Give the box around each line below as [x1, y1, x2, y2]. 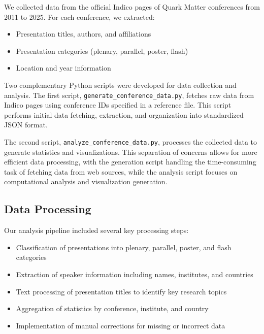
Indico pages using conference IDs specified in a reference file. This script [4, 99, 232, 110]
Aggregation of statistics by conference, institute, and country [16, 303, 209, 314]
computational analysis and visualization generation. [4, 176, 168, 187]
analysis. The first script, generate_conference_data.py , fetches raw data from [4, 89, 254, 100]
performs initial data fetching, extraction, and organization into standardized [4, 109, 244, 120]
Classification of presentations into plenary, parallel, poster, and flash [16, 242, 232, 252]
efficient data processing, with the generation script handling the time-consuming [4, 156, 256, 167]
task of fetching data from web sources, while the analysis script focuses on [4, 166, 238, 177]
